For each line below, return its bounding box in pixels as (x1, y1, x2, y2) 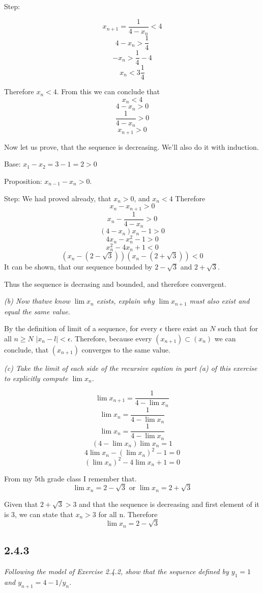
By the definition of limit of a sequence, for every (4, 323, 157, 334)
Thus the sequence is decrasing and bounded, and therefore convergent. (4, 278, 226, 289)
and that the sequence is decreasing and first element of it (79, 498, 259, 509)
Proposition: (4, 175, 42, 186)
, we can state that (15, 508, 73, 519)
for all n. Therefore (98, 508, 158, 519)
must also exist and (189, 295, 250, 306)
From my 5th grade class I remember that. (4, 473, 137, 483)
